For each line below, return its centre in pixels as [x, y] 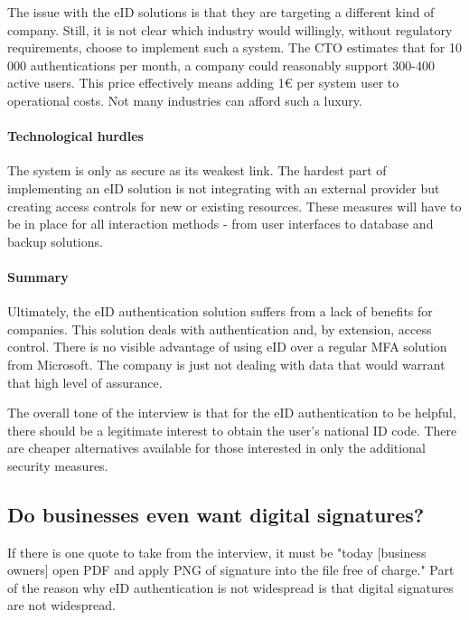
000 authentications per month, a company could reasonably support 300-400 [221, 65]
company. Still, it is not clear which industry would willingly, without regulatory [230, 29]
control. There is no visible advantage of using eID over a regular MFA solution [227, 347]
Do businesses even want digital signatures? [216, 514]
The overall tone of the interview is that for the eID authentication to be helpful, [232, 413]
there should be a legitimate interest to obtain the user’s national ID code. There [232, 430]
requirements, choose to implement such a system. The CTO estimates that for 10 [235, 47]
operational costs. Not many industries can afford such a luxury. [185, 100]
